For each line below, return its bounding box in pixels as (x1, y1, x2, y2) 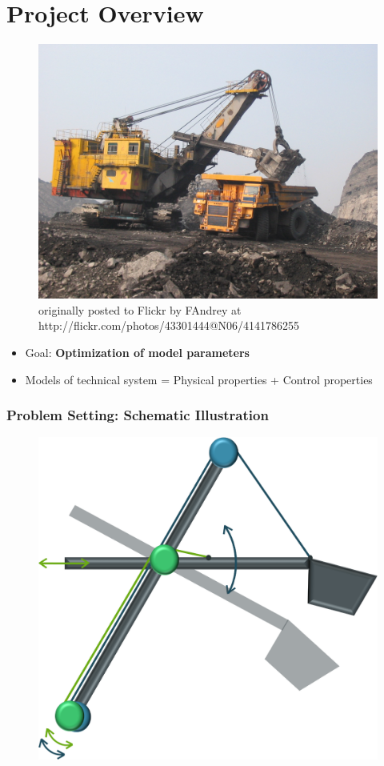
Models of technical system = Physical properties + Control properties (25, 371, 373, 387)
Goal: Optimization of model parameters (25, 343, 250, 360)
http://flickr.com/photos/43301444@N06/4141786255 (38, 317, 300, 334)
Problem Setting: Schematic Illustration (6, 405, 269, 425)
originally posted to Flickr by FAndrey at (38, 301, 242, 318)
